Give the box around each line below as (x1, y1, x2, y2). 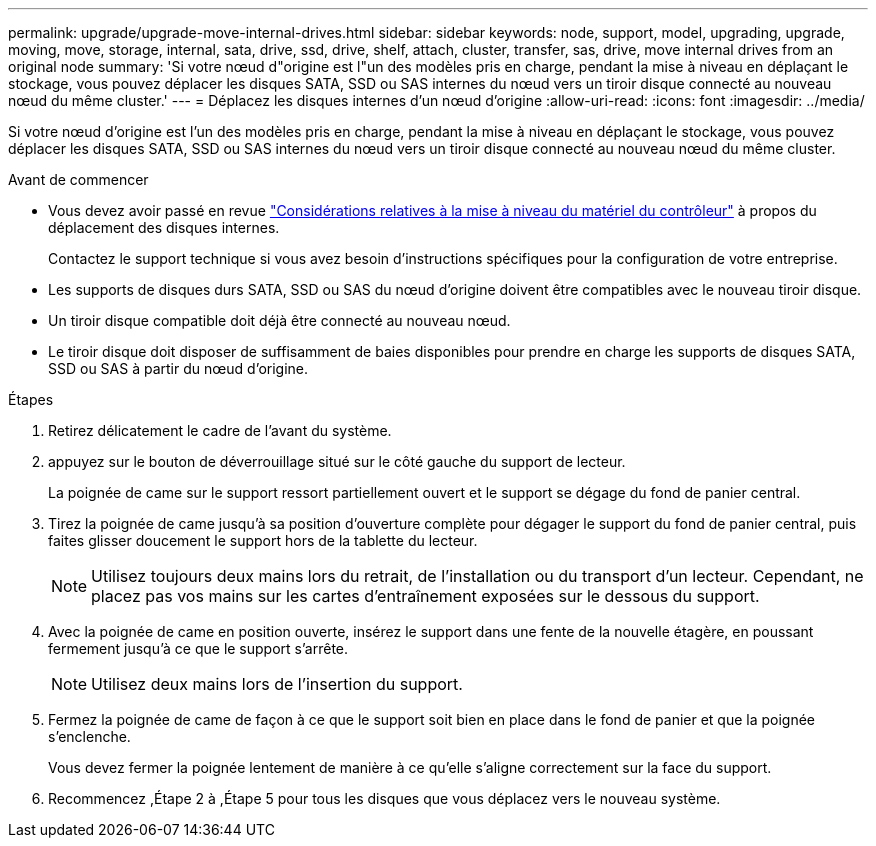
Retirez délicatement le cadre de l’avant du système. (48, 422, 392, 439)
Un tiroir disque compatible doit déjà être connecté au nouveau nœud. (48, 312, 511, 329)
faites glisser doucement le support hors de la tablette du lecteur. (48, 532, 478, 549)
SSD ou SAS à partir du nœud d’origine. (48, 360, 309, 377)
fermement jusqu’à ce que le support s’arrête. (48, 640, 349, 657)
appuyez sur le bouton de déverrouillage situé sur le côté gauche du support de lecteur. (48, 453, 626, 470)
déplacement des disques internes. (48, 219, 280, 236)
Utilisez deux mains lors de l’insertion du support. (91, 674, 463, 694)
